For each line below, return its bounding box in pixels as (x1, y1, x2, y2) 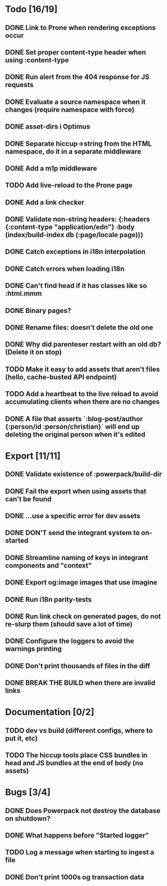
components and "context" (5, 561, 92, 570)
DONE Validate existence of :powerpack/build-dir (5, 470, 162, 479)
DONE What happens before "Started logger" (5, 831, 150, 840)
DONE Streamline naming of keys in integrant (5, 553, 149, 562)
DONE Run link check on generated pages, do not (5, 612, 161, 620)
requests (5, 81, 34, 89)
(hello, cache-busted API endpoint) (5, 373, 117, 381)
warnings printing (5, 645, 62, 653)
